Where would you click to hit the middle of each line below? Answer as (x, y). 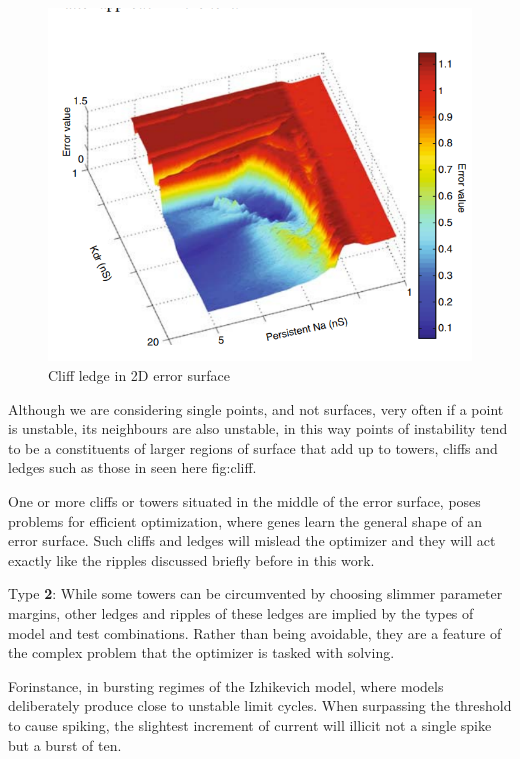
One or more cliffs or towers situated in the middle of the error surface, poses (244, 501)
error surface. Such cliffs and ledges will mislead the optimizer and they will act (252, 540)
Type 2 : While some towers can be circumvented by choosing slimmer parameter (255, 593)
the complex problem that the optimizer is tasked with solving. (201, 652)
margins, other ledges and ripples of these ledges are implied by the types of (241, 612)
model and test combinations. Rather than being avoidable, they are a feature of (255, 632)
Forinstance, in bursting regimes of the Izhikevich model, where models (226, 685)
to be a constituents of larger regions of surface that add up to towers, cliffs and (253, 447)
